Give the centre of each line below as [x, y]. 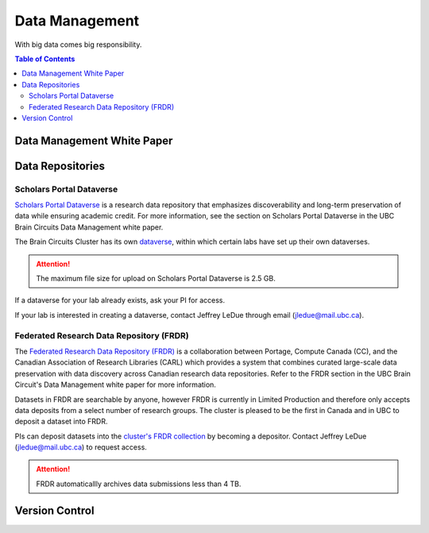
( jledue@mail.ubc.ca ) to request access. [81, 447]
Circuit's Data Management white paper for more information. [115, 384]
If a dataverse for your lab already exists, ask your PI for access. [120, 300]
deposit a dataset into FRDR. [61, 422]
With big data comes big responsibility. [78, 44]
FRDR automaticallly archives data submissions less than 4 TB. [139, 484]
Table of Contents [45, 59]
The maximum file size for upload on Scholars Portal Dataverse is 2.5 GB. [156, 279]
